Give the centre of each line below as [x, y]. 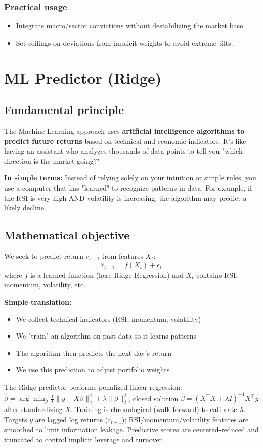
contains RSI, [217, 274]
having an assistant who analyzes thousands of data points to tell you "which [123, 151]
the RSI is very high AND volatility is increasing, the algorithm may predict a [125, 197]
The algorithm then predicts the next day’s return [94, 352]
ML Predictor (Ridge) [83, 77]
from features [122, 256]
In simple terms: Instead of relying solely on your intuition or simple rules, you [130, 178]
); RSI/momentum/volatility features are [185, 419]
